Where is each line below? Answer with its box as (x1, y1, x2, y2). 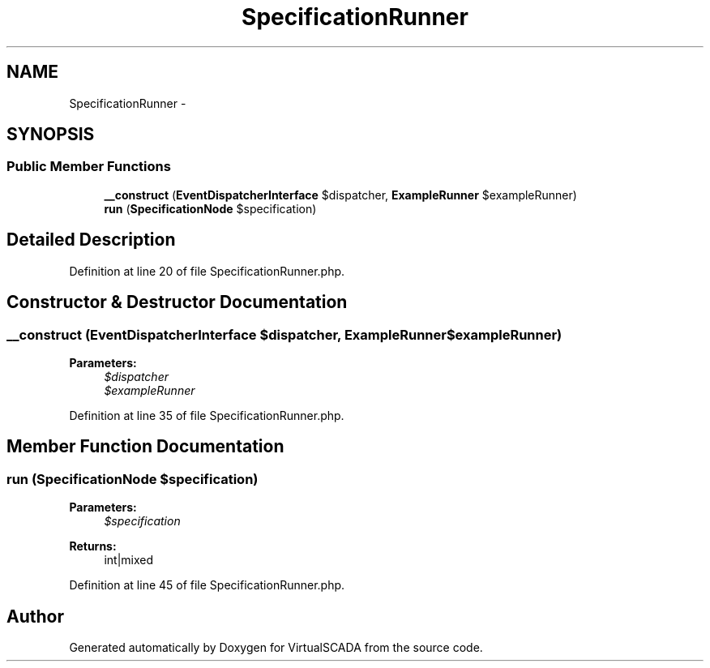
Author (6, 606, 64, 627)
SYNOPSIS (6, 124, 95, 145)
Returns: (69, 539, 117, 554)
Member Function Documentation (6, 436, 284, 457)
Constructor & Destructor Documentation (6, 292, 348, 313)
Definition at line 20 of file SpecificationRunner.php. (69, 263, 345, 278)
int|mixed (104, 553, 154, 567)
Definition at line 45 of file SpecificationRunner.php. (69, 578, 345, 593)
